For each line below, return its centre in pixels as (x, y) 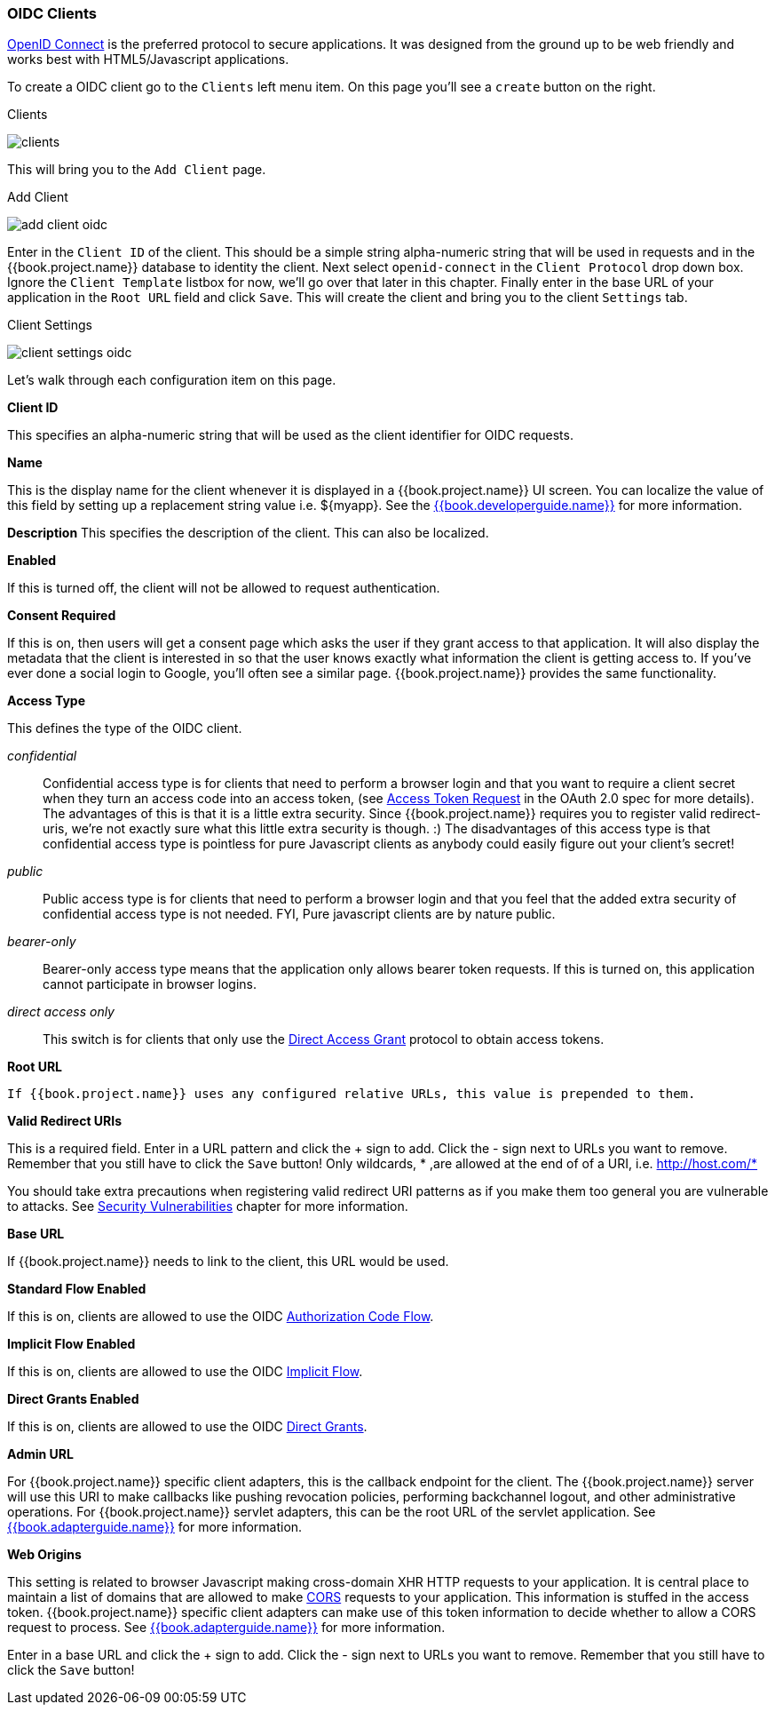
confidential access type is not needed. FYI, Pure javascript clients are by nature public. (299, 914)
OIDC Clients (52, 13)
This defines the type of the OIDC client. (125, 729)
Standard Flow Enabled (77, 1289)
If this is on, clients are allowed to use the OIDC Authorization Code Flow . (221, 1317)
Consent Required (62, 616)
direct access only (61, 1012)
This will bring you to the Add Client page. (137, 170)
